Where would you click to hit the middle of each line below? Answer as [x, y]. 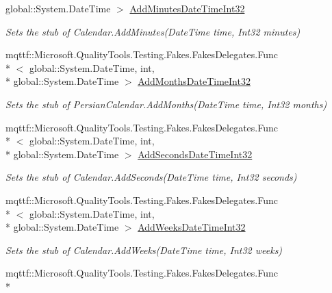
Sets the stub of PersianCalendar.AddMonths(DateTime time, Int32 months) [166, 104]
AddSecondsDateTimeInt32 [195, 154]
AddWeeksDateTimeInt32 [192, 227]
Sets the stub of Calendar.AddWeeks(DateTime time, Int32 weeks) [144, 250]
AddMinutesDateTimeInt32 [187, 8]
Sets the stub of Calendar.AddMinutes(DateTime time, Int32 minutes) [153, 31]
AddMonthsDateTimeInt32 [194, 81]
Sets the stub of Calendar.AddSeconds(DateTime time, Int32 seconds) [151, 177]
